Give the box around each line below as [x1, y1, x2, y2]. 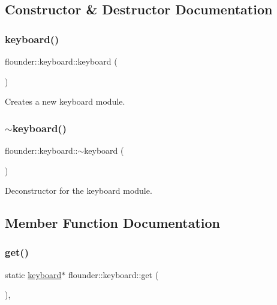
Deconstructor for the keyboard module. [5, 184, 152, 197]
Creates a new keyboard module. [5, 95, 125, 108]
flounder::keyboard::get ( [68, 268, 159, 280]
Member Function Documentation [5, 213, 221, 232]
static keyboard [5, 268, 62, 280]
